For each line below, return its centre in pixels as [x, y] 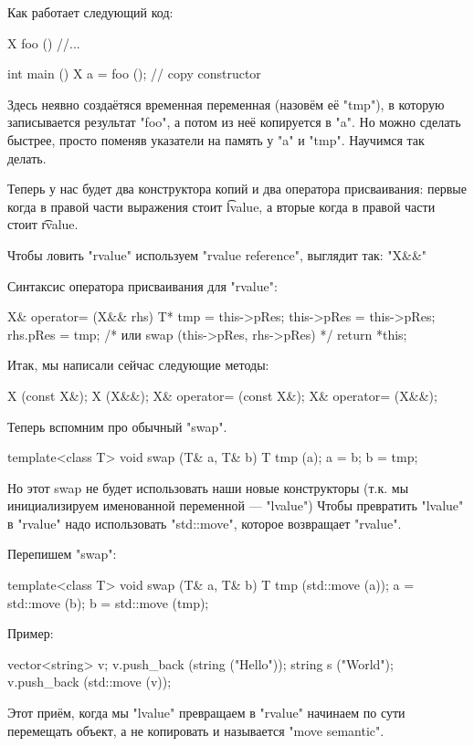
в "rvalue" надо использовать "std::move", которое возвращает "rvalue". [205, 523]
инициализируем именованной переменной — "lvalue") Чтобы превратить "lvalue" [236, 505]
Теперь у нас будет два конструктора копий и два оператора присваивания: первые [237, 189]
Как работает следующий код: [90, 12]
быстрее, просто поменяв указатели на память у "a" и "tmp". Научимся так [216, 139]
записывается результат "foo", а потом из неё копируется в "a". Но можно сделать [234, 122]
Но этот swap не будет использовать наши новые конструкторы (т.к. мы [208, 487]
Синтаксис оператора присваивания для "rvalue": [142, 285]
